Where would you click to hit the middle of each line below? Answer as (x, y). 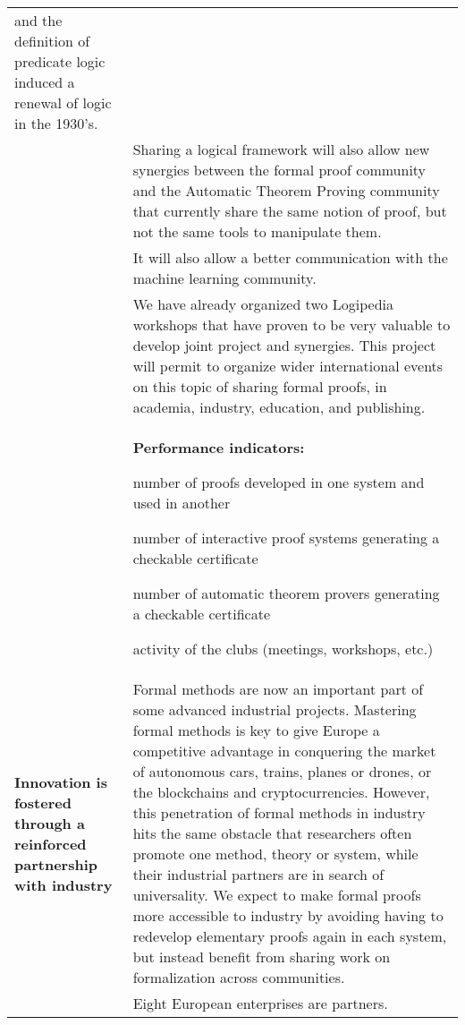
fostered (43, 802)
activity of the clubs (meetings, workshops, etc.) (283, 649)
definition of (52, 41)
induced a (45, 82)
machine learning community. (224, 278)
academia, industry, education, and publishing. (279, 407)
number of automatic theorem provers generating (286, 593)
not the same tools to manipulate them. (257, 231)
